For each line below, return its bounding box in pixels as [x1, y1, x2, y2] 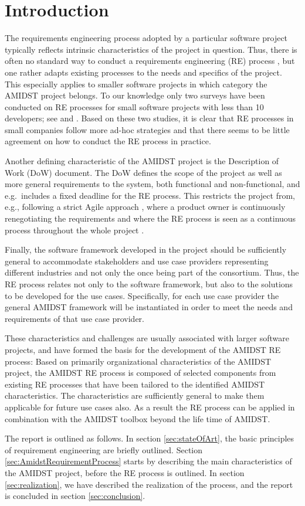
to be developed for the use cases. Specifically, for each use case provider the [5, 289, 279, 301]
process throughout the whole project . [5, 223, 144, 236]
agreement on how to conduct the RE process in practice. [5, 135, 211, 147]
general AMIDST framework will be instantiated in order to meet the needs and [5, 301, 293, 313]
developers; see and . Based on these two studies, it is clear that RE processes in [5, 112, 294, 124]
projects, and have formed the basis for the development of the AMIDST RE [5, 343, 281, 355]
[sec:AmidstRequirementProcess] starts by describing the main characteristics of [5, 455, 292, 467]
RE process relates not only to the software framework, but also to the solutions [5, 278, 293, 290]
